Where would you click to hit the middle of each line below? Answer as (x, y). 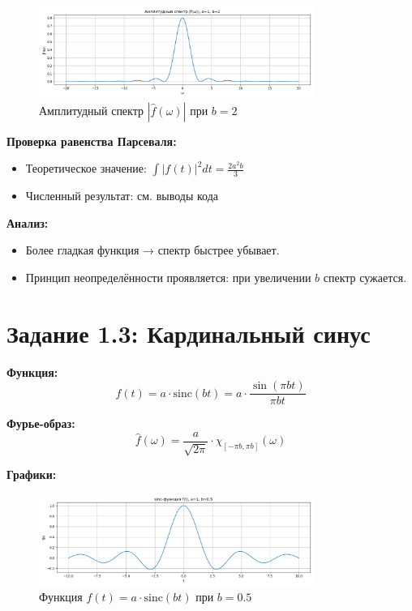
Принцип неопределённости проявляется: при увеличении (168, 277)
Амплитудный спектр (91, 110)
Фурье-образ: (41, 423)
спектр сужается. (365, 277)
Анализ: (28, 222)
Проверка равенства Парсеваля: (92, 141)
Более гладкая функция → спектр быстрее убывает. (152, 250)
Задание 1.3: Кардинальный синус (189, 333)
